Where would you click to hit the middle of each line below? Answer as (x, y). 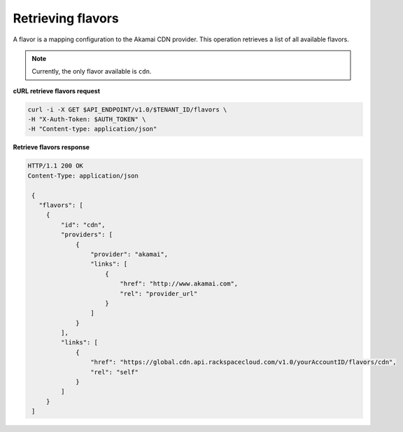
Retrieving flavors (66, 18)
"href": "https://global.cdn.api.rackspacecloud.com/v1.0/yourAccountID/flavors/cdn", (243, 362)
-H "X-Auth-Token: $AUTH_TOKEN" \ (87, 120)
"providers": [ (87, 235)
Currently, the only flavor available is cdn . (92, 72)
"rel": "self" (114, 372)
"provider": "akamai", (129, 254)
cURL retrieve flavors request (57, 90)
